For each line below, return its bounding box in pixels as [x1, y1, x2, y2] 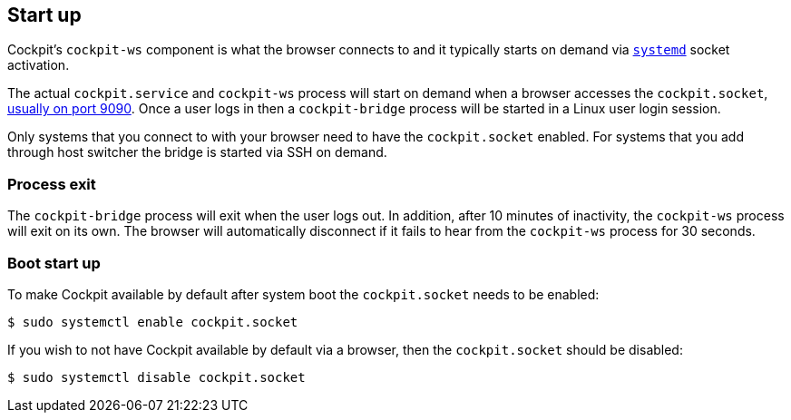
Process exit [7, 174, 96, 193]
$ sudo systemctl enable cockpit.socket [7, 314, 298, 329]
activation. [7, 57, 70, 73]
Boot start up [7, 253, 101, 272]
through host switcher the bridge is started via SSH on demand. [7, 144, 387, 161]
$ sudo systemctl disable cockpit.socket [7, 369, 306, 385]
